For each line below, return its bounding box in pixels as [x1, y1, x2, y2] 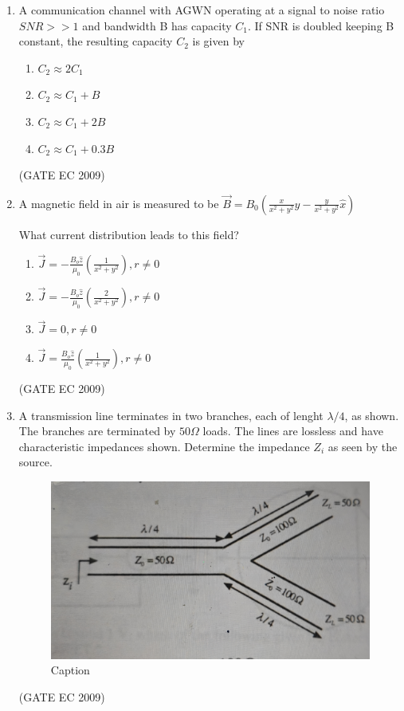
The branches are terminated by [18, 422, 176, 439]
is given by [192, 33, 245, 49]
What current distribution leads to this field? [18, 226, 239, 242]
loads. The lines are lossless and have [202, 422, 383, 439]
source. [18, 454, 53, 470]
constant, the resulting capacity [18, 33, 173, 49]
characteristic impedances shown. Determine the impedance [18, 438, 310, 454]
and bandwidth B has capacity [82, 17, 232, 33]
